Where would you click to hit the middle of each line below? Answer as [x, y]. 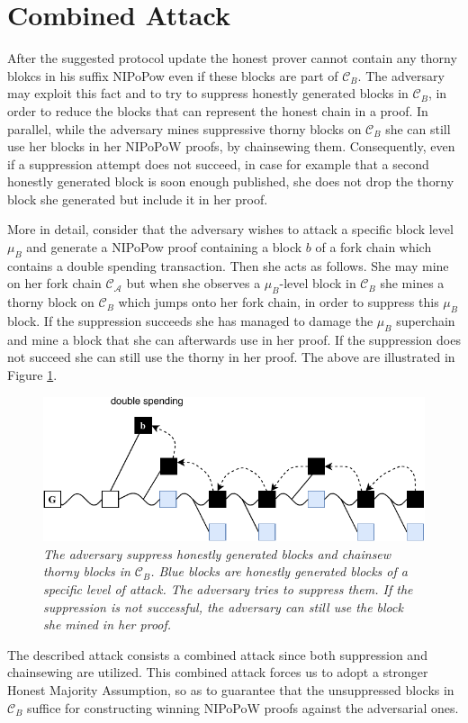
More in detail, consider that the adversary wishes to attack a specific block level [230, 229]
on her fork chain [54, 283]
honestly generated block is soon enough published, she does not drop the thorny [231, 181]
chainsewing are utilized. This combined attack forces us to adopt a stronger [218, 672]
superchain [426, 321]
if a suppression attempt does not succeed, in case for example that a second [218, 163]
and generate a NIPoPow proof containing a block [164, 247]
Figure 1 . [32, 375]
